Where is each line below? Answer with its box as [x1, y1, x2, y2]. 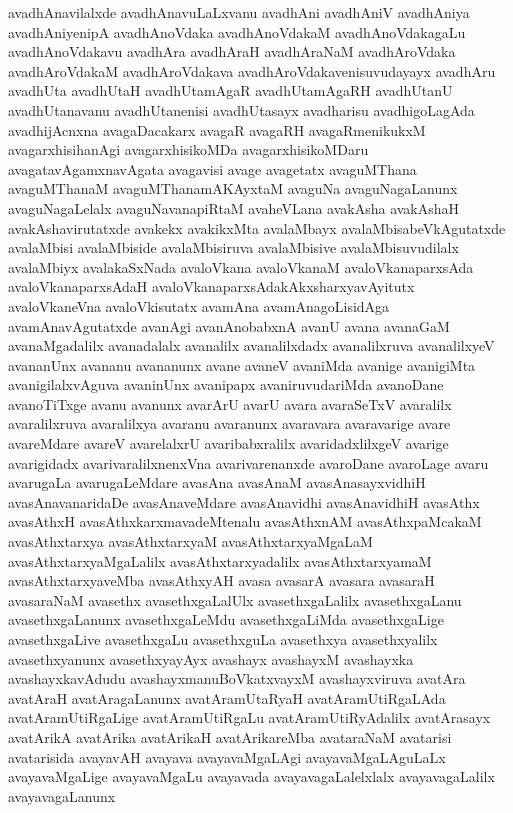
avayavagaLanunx [8, 785, 116, 806]
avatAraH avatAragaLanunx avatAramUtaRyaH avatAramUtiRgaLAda [8, 687, 446, 708]
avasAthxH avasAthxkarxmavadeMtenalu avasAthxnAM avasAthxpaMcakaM [8, 511, 482, 532]
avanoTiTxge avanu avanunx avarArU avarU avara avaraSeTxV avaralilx [8, 393, 452, 414]
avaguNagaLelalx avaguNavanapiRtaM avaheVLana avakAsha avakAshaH [8, 197, 460, 218]
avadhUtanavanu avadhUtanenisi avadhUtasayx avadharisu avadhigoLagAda [8, 99, 475, 120]
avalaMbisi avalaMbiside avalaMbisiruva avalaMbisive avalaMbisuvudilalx [8, 237, 459, 258]
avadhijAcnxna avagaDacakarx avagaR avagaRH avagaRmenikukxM [8, 119, 426, 140]
